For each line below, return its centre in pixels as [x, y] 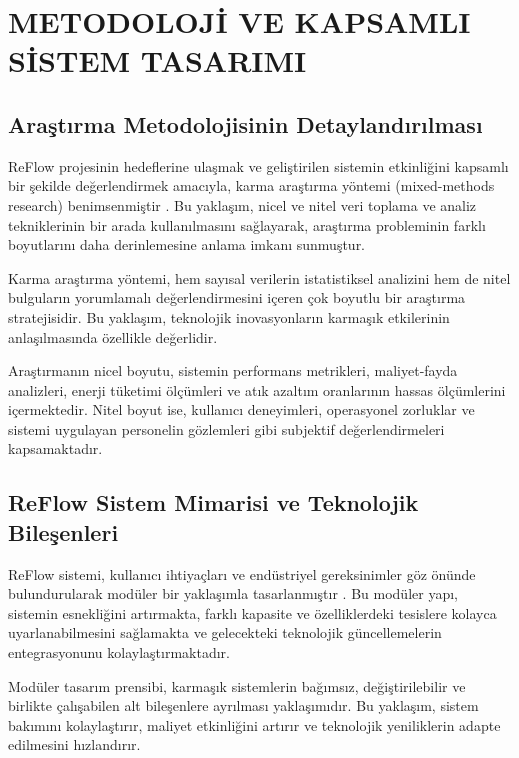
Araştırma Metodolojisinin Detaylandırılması [245, 123]
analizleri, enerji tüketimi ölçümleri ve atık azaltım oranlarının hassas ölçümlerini [257, 389]
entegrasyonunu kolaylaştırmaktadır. [119, 652]
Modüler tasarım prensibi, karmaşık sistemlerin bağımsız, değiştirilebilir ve [237, 685]
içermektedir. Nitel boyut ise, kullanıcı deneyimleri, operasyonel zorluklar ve [241, 409]
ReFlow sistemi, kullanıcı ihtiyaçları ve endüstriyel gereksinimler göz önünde [242, 573]
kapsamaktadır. [55, 448]
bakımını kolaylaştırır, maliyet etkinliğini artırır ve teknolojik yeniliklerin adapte [254, 724]
